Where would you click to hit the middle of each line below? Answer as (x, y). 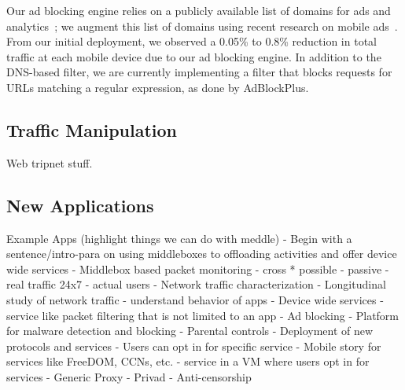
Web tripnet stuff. (50, 162)
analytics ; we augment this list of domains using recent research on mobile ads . (202, 26)
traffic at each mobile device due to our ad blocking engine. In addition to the (194, 56)
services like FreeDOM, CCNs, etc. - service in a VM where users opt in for (188, 361)
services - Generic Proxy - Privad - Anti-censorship (129, 376)
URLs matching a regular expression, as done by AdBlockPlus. (158, 87)
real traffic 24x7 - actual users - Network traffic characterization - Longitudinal (196, 284)
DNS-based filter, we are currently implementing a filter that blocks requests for (199, 72)
